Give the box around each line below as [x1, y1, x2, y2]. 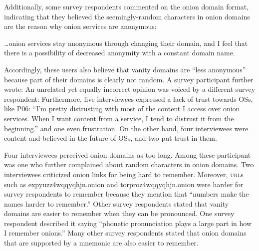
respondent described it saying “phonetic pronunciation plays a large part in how [4, 218, 252, 228]
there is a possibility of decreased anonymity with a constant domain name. [4, 47, 235, 58]
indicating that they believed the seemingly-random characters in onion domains [4, 11, 250, 21]
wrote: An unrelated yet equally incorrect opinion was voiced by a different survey [4, 84, 256, 94]
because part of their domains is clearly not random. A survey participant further [4, 74, 254, 84]
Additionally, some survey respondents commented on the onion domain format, [4, 1, 249, 11]
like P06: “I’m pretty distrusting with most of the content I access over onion [4, 103, 240, 114]
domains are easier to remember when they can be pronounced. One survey [4, 208, 235, 219]
